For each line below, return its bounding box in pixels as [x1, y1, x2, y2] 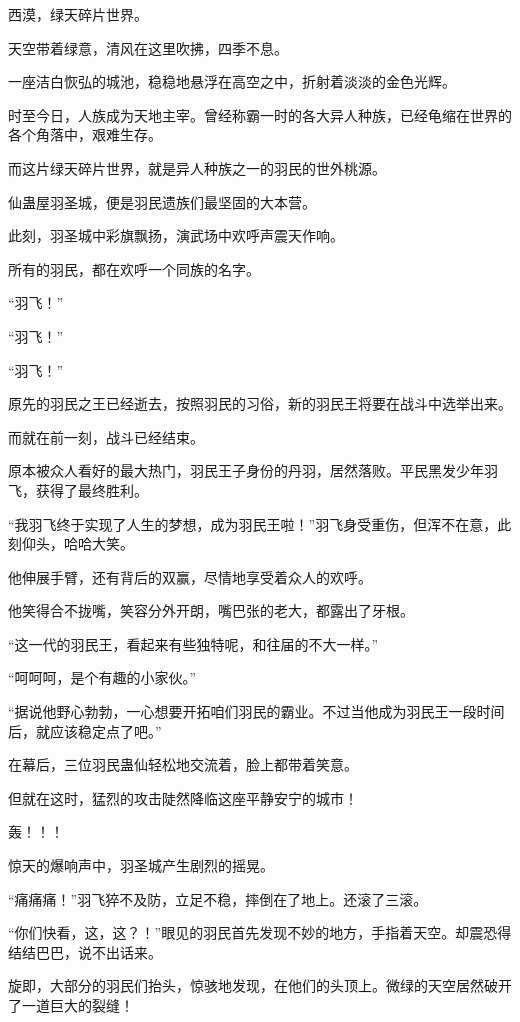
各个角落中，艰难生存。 [8, 124, 162, 145]
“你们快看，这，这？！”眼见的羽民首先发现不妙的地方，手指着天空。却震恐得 [8, 922, 512, 943]
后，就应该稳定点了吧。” [8, 720, 162, 741]
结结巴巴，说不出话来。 [8, 941, 162, 962]
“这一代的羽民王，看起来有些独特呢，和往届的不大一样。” [8, 633, 379, 654]
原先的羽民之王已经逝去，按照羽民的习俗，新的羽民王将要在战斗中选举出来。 [8, 393, 512, 414]
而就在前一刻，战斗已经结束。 [8, 426, 204, 447]
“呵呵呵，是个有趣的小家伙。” [8, 667, 197, 688]
